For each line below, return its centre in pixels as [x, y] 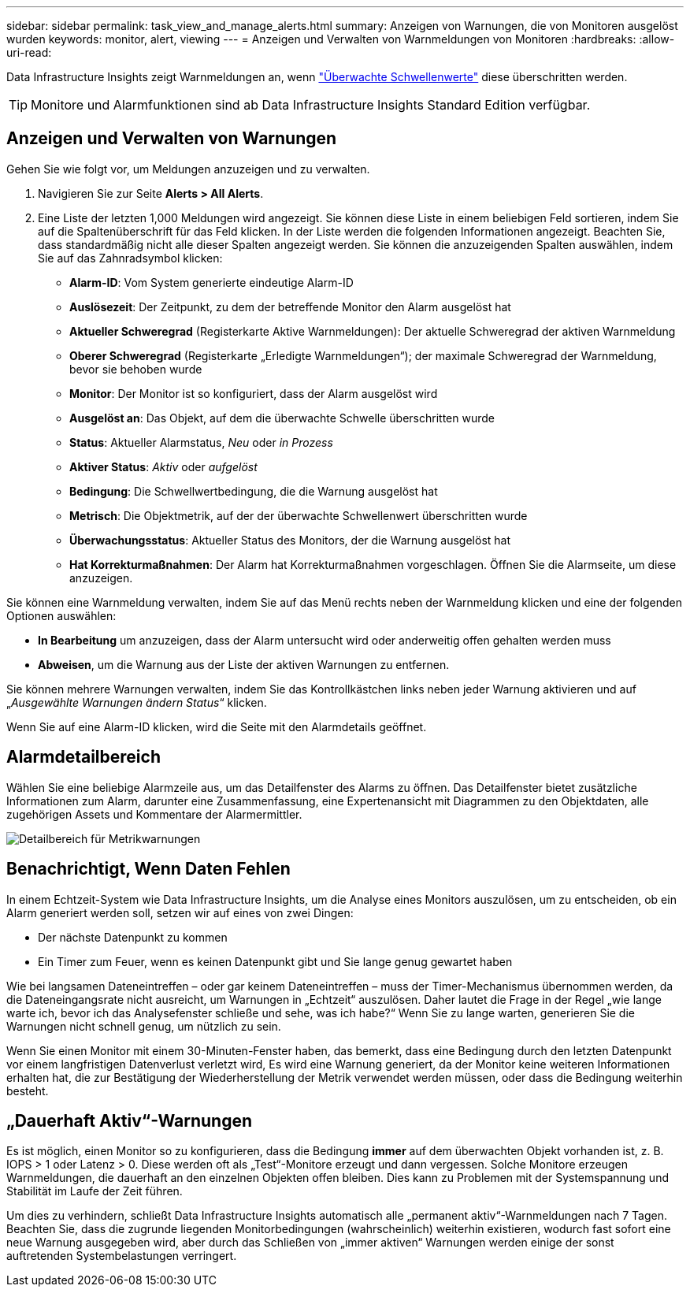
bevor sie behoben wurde [136, 369]
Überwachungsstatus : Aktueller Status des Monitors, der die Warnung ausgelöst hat [290, 540]
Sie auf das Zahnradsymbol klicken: [130, 258]
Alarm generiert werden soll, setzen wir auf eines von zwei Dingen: [180, 912]
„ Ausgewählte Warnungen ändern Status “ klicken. [137, 702]
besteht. [28, 1091]
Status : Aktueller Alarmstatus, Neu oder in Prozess [201, 442]
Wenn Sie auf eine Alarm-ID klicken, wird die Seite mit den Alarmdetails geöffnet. [217, 726]
